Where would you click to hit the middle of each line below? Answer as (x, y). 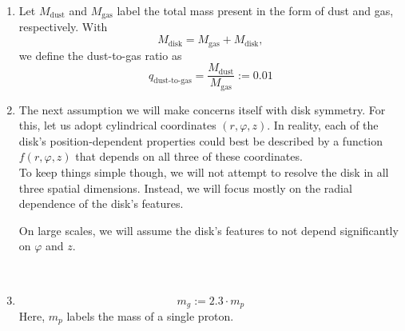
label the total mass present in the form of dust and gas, (255, 10)
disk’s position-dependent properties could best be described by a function (201, 140)
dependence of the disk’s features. (101, 203)
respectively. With (63, 27)
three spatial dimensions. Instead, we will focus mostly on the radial (185, 187)
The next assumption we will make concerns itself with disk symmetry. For (202, 109)
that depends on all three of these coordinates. (189, 156)
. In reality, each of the (323, 125)
